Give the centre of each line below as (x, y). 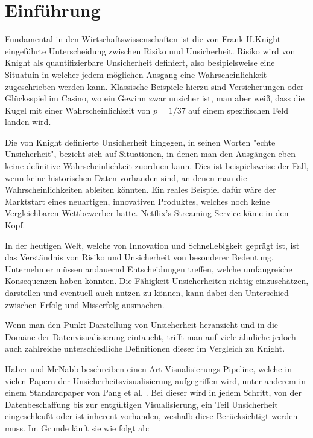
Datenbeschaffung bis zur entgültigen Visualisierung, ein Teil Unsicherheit (141, 404)
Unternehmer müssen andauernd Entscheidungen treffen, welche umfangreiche (149, 269)
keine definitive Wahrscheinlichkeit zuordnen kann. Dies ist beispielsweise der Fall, (157, 166)
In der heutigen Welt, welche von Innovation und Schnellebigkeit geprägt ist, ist (152, 245)
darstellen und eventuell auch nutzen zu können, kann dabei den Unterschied (147, 292)
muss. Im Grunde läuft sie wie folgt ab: (77, 427)
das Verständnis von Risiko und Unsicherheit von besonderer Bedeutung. (139, 257)
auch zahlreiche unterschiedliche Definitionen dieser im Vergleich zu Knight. (145, 348)
